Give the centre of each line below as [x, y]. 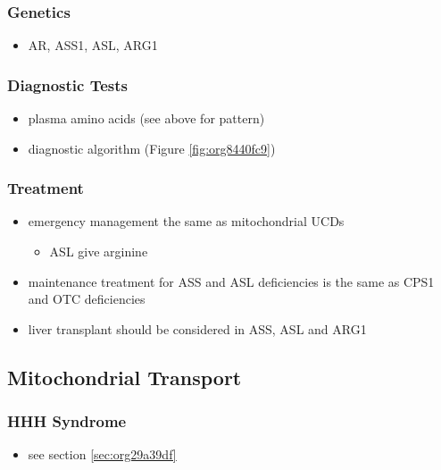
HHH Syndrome [67, 421]
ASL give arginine [99, 252]
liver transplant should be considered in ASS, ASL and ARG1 [197, 328]
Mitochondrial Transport [125, 377]
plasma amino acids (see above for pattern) [146, 118]
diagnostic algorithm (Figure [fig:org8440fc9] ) [152, 148]
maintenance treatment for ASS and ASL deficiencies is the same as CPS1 [231, 281]
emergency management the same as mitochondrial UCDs [186, 221]
